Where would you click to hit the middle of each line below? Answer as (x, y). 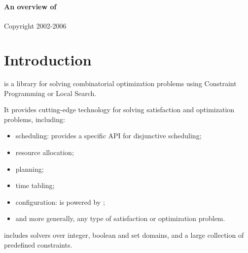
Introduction (48, 60)
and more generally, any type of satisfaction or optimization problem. (120, 218)
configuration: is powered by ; (60, 202)
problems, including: (35, 119)
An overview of (30, 7)
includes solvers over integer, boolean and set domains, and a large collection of (124, 235)
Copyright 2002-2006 (35, 26)
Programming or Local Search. (50, 93)
